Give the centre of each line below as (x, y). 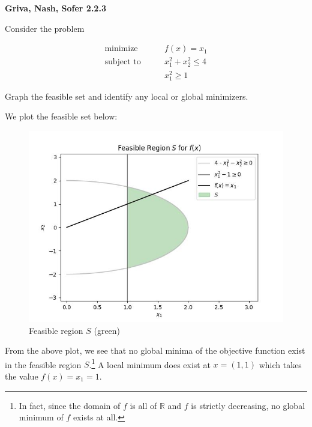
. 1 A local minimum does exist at (150, 363)
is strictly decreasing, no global (248, 405)
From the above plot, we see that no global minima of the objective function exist (155, 350)
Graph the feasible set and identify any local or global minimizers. (127, 96)
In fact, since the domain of (70, 405)
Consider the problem (45, 28)
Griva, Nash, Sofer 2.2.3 (55, 8)
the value (22, 376)
